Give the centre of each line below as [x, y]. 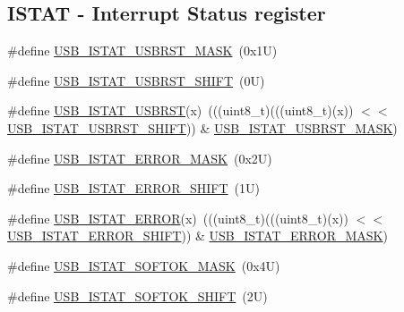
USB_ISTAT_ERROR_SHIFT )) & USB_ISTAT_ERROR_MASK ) [198, 236]
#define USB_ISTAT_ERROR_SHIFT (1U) [133, 188]
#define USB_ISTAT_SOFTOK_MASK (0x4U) [144, 265]
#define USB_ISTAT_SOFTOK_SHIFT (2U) [138, 295]
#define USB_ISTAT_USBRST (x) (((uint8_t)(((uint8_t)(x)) [181, 110]
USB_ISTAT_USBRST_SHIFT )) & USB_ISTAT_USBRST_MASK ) [202, 127]
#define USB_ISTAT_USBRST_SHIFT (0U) [136, 80]
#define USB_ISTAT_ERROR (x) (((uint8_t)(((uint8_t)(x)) [178, 218]
